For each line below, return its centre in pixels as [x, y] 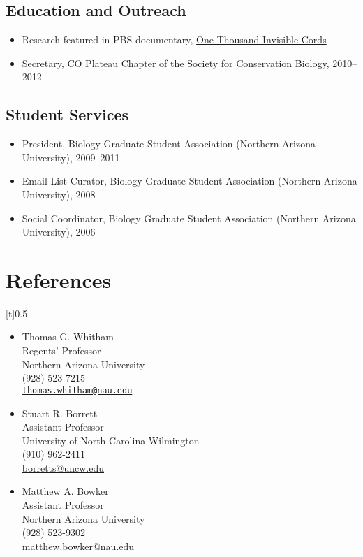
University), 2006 [59, 232]
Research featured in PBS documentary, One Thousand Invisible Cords [174, 39]
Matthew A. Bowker [65, 491]
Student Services [67, 114]
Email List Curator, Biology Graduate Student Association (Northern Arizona [190, 181]
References [59, 279]
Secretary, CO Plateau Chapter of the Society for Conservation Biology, [176, 63]
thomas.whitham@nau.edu [77, 390]
